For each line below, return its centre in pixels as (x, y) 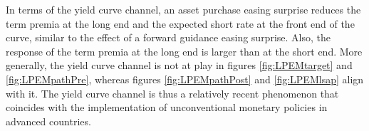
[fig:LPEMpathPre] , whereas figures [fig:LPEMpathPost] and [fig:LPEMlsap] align (185, 79)
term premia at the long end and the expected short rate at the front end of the (180, 23)
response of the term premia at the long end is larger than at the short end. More (184, 51)
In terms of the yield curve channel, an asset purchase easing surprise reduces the (183, 9)
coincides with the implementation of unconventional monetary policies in (167, 107)
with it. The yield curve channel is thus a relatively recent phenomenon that (172, 93)
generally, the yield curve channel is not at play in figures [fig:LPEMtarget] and (179, 65)
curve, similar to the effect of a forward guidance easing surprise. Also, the (168, 37)
